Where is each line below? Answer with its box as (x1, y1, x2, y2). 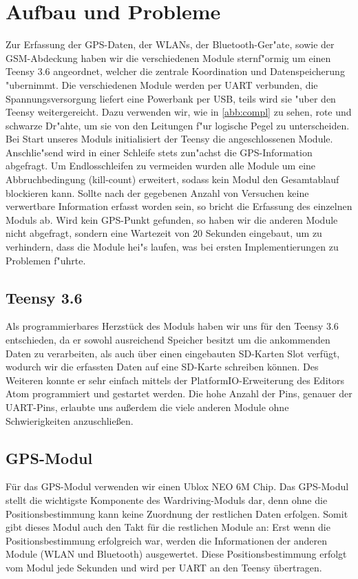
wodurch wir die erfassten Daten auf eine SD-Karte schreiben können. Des (6, 359, 319, 374)
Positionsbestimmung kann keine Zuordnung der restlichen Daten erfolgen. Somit (6, 506, 348, 520)
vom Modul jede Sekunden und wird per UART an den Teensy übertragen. (6, 560, 322, 574)
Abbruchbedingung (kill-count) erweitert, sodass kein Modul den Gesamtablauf (6, 172, 339, 187)
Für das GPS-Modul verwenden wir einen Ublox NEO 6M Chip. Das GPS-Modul (6, 479, 349, 494)
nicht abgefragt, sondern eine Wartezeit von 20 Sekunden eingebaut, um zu (6, 226, 322, 240)
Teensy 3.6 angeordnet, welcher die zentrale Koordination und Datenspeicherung (6, 64, 345, 78)
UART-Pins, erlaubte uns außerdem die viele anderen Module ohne (6, 399, 289, 414)
